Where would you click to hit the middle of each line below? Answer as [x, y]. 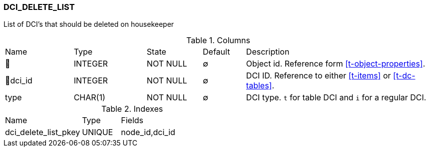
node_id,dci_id [148, 132]
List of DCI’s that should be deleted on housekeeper [89, 24]
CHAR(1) [89, 98]
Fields [132, 120]
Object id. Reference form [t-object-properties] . [336, 64]
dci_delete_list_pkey [43, 132]
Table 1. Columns [218, 40]
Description [268, 52]
